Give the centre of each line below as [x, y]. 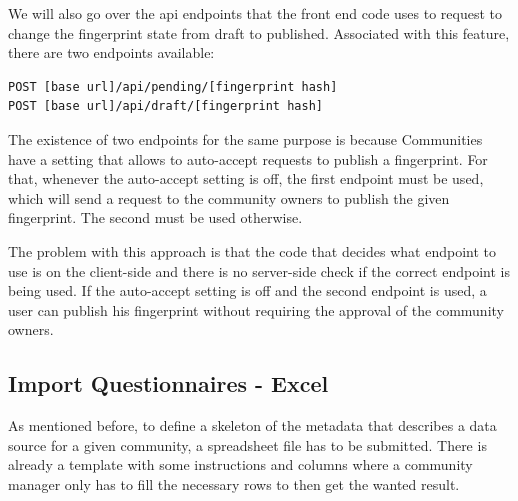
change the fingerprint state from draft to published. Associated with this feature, [259, 32]
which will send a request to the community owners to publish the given [229, 197]
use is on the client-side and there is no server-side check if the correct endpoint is [259, 270]
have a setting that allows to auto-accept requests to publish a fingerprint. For [248, 158]
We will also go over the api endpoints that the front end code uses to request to [255, 13]
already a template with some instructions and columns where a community [240, 464]
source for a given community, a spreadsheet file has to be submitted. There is [247, 444]
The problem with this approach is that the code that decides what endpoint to [252, 250]
